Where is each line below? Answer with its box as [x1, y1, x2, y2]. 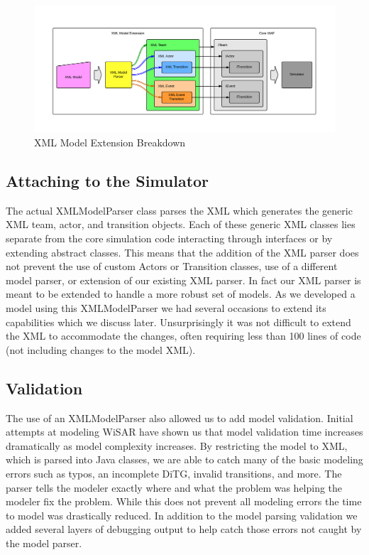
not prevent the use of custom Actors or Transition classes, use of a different [6, 259, 338, 274]
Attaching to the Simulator [6, 170, 209, 192]
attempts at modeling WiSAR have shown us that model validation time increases [6, 424, 363, 439]
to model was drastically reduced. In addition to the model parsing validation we [6, 507, 358, 522]
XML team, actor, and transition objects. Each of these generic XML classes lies [6, 217, 356, 232]
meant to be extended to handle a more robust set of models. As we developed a [6, 286, 356, 301]
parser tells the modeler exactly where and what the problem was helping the [6, 480, 343, 495]
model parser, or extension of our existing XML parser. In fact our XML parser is [6, 272, 361, 287]
